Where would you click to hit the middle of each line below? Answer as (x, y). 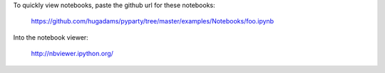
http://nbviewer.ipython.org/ (72, 54)
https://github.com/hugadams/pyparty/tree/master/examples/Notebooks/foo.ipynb (153, 21)
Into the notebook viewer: (51, 37)
